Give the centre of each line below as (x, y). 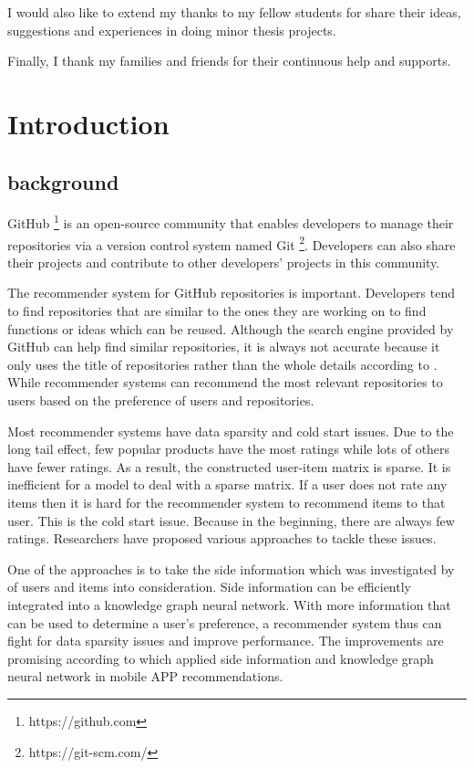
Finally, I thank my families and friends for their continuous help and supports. (229, 61)
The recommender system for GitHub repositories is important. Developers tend (232, 293)
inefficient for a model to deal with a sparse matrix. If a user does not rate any (227, 484)
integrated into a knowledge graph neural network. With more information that (229, 604)
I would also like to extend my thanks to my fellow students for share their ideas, (234, 12)
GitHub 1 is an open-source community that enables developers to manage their (231, 222)
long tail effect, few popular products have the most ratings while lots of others (229, 449)
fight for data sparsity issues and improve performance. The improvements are (226, 641)
